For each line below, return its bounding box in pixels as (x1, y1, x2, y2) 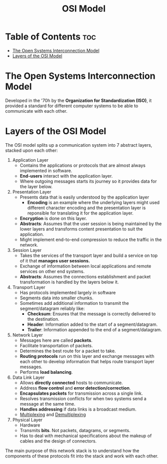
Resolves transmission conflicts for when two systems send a (19, 395, 147, 402)
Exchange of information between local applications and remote (19, 263, 152, 269)
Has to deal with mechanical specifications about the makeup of (19, 433, 152, 439)
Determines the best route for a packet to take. (19, 348, 116, 354)
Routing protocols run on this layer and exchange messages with (19, 353, 155, 359)
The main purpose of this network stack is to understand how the (5, 448, 140, 454)
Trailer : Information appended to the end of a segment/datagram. (27, 326, 162, 332)
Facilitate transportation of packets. (19, 342, 93, 348)
